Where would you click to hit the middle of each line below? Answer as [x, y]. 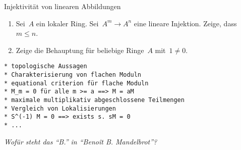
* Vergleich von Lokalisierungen [60, 108]
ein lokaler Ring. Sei [67, 23]
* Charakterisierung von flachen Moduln [73, 75]
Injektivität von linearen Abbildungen [63, 6]
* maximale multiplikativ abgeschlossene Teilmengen [94, 100]
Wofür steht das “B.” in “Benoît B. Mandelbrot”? [81, 141]
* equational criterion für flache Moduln [76, 83]
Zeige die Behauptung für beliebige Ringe [80, 50]
